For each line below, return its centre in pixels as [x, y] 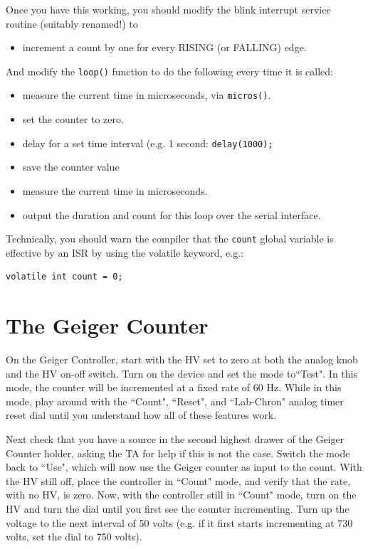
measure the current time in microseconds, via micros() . [147, 95]
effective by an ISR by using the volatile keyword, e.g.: [125, 252]
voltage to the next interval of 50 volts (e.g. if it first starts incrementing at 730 [179, 522]
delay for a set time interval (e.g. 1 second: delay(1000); [148, 143]
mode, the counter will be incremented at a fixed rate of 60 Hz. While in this [174, 387]
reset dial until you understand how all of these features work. [141, 415]
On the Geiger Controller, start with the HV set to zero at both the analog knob [182, 359]
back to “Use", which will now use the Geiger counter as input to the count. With [184, 467]
